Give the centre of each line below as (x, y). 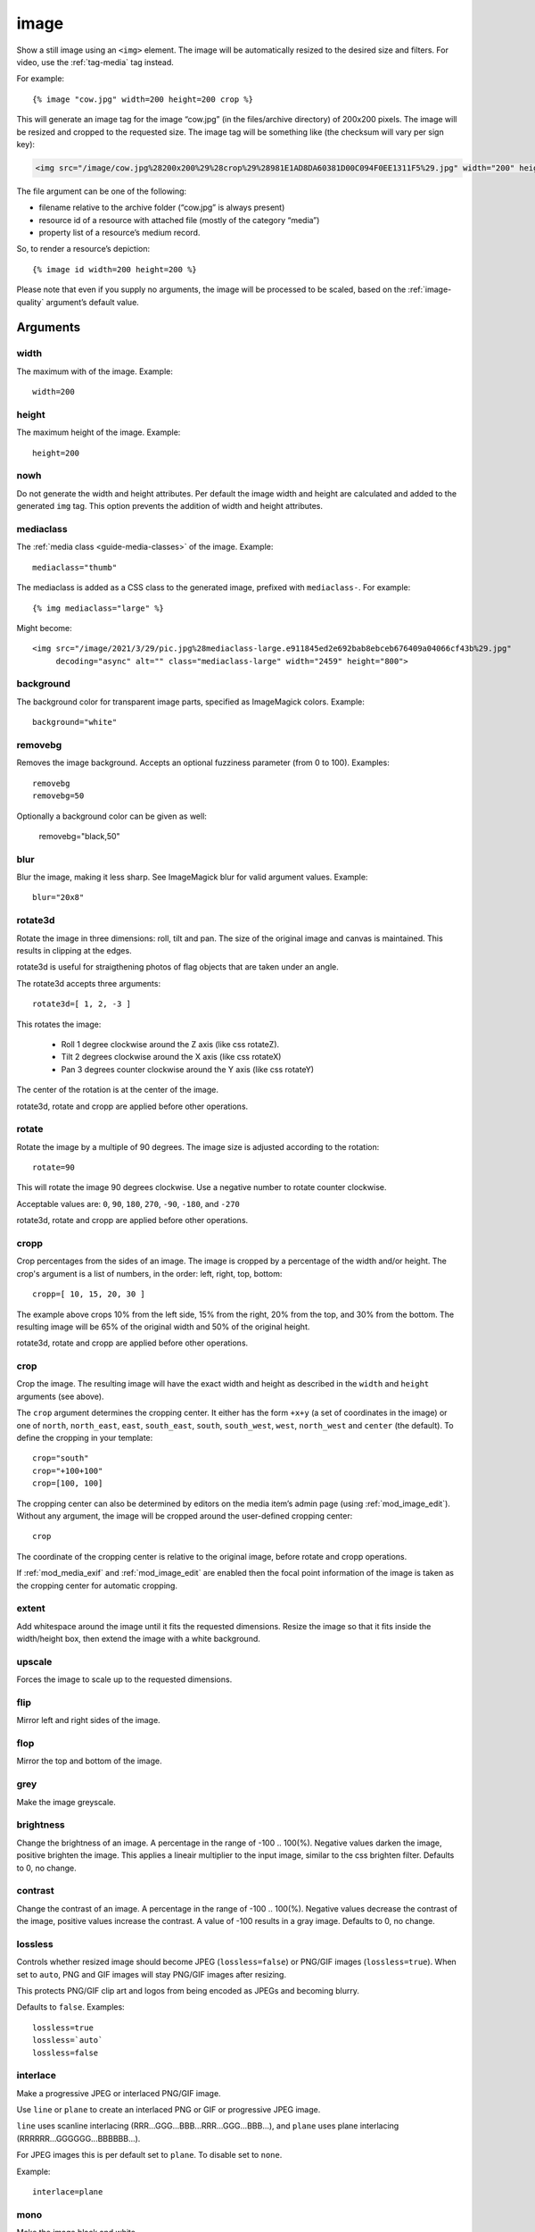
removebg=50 (58, 796)
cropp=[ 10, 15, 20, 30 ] (89, 1294)
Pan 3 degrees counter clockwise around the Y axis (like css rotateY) (188, 1069)
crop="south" (61, 1458)
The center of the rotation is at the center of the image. (117, 1090)
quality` (30, 302)
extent (31, 1609)
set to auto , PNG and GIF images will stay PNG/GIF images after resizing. (152, 1974)
